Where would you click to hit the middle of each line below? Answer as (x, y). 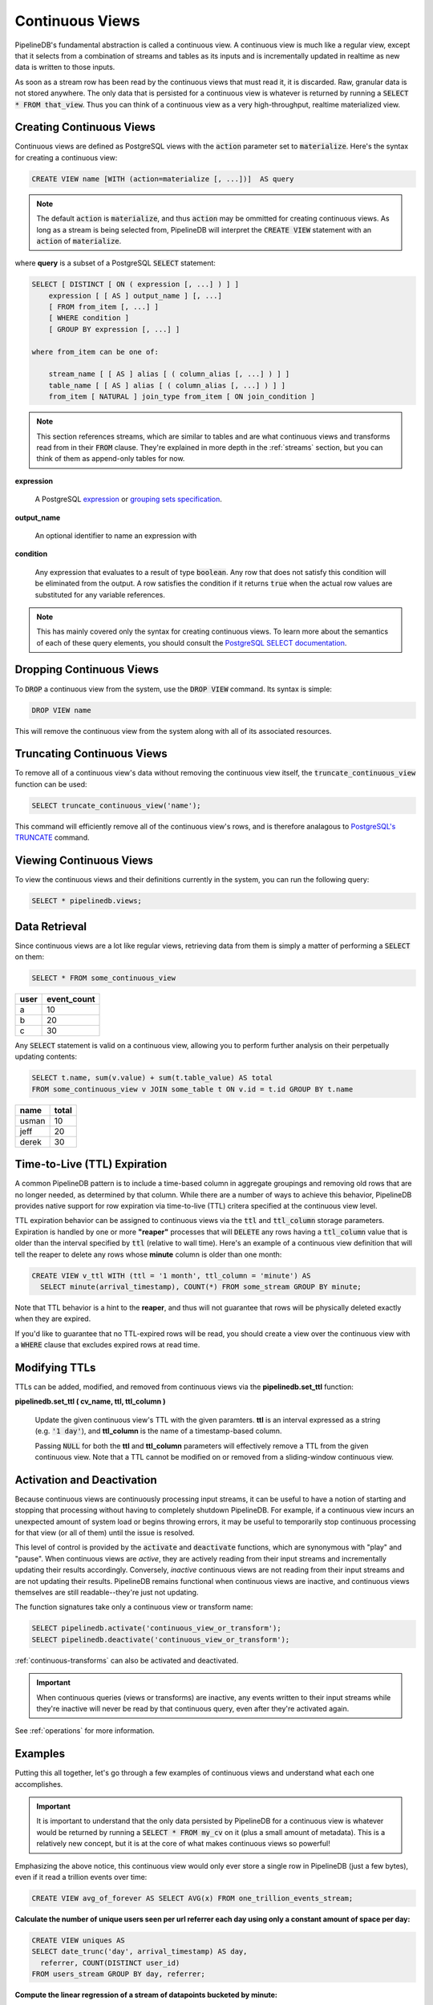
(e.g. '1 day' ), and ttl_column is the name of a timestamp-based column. (158, 1431)
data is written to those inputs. (65, 67)
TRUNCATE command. (52, 837)
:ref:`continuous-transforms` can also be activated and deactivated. (127, 1660)
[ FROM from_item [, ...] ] (104, 307)
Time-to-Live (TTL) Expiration (91, 1164)
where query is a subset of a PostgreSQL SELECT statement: (115, 263)
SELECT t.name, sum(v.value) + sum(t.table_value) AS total (152, 1078)
